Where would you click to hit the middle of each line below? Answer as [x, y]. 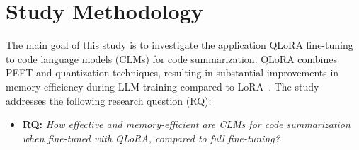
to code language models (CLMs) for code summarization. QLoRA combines [171, 58]
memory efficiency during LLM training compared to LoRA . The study [163, 86]
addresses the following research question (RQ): [109, 100]
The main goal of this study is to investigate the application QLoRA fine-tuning [179, 45]
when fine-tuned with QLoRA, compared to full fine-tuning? [151, 138]
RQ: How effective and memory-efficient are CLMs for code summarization [186, 124]
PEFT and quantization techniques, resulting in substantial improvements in [172, 73]
